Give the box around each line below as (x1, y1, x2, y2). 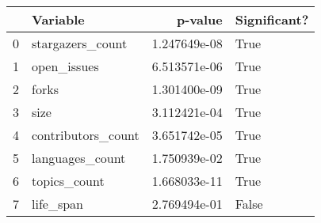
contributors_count (32, 126, 139, 144)
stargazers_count (32, 34, 128, 52)
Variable (32, 10, 85, 28)
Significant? (235, 10, 309, 28)
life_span (32, 195, 84, 213)
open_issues (32, 57, 99, 75)
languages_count (32, 149, 126, 167)
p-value (176, 10, 223, 28)
